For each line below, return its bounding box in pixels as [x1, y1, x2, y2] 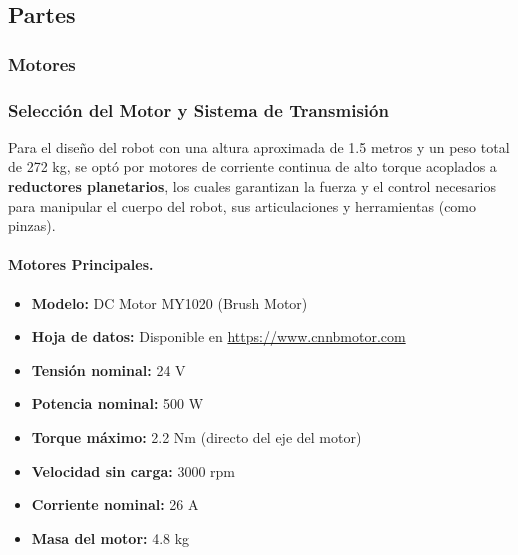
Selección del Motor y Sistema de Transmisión [8, 97, 389, 122]
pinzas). [8, 215, 56, 236]
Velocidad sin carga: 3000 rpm [31, 460, 236, 481]
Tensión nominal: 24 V [31, 359, 186, 380]
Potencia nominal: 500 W [31, 393, 204, 414]
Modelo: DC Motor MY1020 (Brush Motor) [31, 292, 308, 313]
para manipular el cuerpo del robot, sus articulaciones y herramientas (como [8, 195, 477, 216]
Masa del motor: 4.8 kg [31, 527, 190, 548]
